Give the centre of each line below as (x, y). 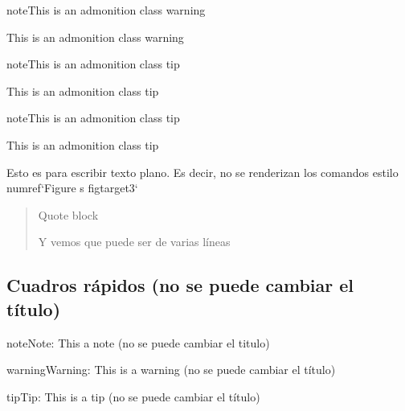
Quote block (68, 214)
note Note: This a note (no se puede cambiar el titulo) (138, 342)
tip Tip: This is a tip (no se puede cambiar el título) (133, 396)
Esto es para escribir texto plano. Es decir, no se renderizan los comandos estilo (202, 172)
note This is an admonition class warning (106, 10)
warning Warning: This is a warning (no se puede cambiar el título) (171, 370)
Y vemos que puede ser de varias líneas (134, 242)
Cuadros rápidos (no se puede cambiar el (180, 285)
